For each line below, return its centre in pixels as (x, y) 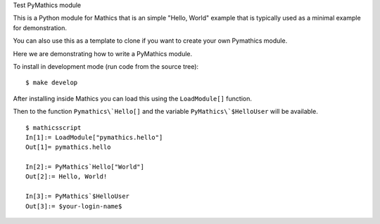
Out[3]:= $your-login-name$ (74, 206)
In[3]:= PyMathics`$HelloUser (78, 196)
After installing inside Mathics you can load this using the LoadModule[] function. (133, 98)
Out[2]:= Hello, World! (66, 177)
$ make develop (52, 83)
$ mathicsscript (53, 127)
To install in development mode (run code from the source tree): (106, 66)
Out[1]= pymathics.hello (68, 147)
